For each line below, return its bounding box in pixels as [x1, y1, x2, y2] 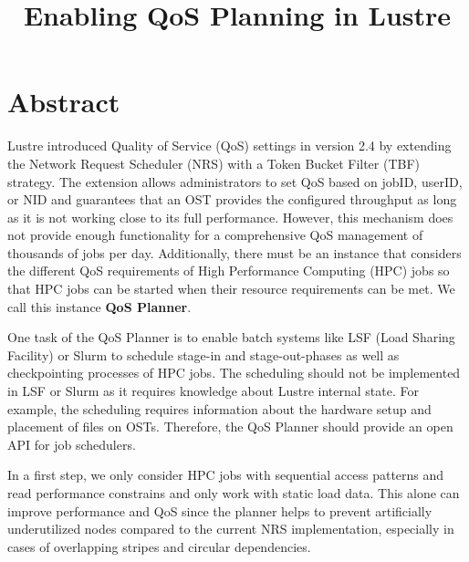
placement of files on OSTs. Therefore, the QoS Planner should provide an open [7, 417, 453, 436]
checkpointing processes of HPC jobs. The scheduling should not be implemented [7, 363, 461, 382]
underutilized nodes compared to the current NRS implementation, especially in [7, 519, 454, 538]
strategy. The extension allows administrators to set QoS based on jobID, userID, [7, 172, 463, 191]
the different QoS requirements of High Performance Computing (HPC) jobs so [7, 261, 450, 280]
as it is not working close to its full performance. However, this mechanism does [7, 207, 453, 226]
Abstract [7, 83, 120, 120]
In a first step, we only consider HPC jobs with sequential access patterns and [7, 465, 444, 484]
